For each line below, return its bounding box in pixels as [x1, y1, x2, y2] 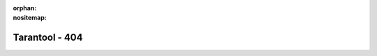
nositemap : [13, 14, 47, 22]
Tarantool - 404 [13, 32, 83, 44]
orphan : [13, 4, 37, 12]
